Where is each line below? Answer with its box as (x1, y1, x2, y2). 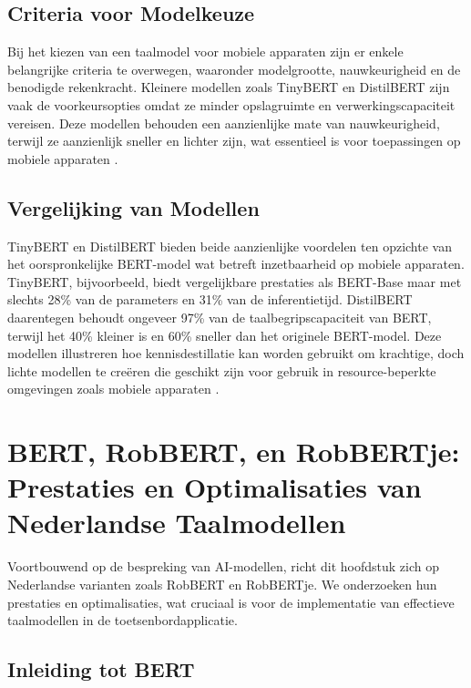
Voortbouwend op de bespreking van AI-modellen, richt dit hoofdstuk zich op (7, 557, 439, 576)
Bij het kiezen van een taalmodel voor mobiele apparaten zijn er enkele (7, 42, 404, 61)
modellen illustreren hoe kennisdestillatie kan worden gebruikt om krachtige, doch (7, 344, 465, 363)
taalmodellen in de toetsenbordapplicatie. (7, 611, 238, 630)
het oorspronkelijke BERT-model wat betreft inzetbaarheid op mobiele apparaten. (7, 254, 465, 273)
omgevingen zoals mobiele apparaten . (7, 379, 220, 398)
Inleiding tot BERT (7, 655, 195, 683)
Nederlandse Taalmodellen (7, 504, 346, 541)
